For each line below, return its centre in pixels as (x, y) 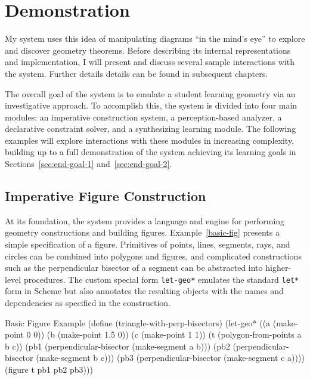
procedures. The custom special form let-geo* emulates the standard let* (161, 279)
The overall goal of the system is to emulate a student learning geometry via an (150, 93)
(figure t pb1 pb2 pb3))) (49, 370)
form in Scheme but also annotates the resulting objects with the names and (144, 291)
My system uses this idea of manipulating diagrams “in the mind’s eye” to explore (155, 38)
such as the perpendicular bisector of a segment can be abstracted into (134, 268)
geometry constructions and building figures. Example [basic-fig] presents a (142, 232)
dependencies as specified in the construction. (88, 303)
